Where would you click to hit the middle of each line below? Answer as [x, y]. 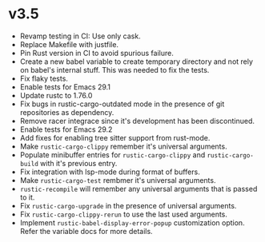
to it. [27, 197]
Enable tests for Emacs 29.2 [66, 129]
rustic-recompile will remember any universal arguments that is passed [139, 188]
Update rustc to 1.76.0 [56, 95]
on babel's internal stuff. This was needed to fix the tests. [114, 69]
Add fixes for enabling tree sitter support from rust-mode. [115, 137]
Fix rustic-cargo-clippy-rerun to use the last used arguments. [124, 214]
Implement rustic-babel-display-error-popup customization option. [132, 222]
